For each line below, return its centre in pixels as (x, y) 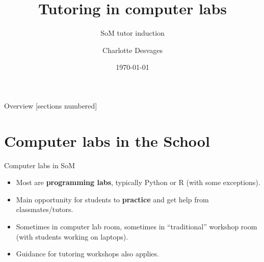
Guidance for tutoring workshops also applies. (87, 254)
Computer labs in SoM (39, 165)
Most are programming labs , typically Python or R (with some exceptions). (138, 182)
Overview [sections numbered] (51, 105)
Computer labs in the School (107, 140)
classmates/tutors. (45, 209)
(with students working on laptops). (72, 236)
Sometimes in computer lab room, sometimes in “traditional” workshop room (137, 226)
